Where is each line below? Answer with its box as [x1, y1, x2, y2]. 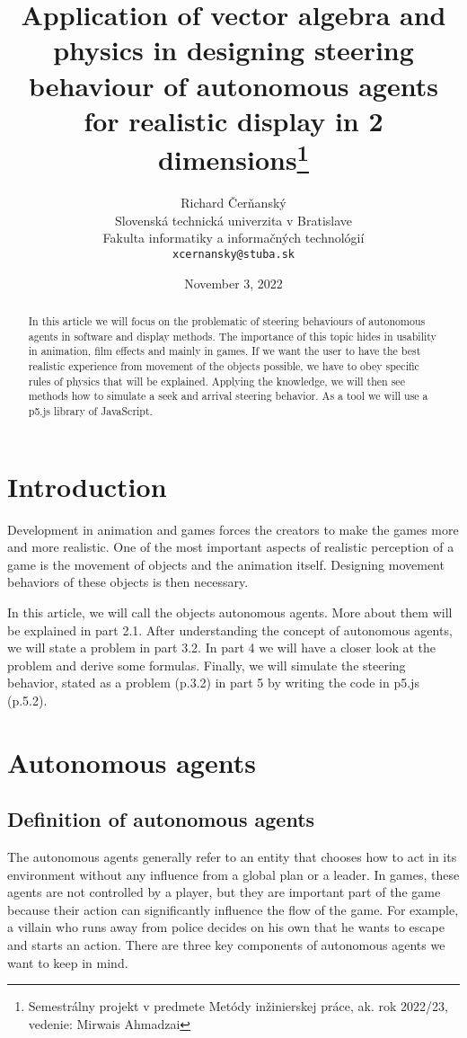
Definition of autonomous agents [7, 805, 315, 833]
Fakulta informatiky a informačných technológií [102, 228, 365, 247]
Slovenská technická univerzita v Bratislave [114, 210, 353, 229]
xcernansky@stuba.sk [172, 247, 295, 261]
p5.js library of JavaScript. [28, 403, 153, 418]
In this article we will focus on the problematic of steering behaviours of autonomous [28, 314, 426, 329]
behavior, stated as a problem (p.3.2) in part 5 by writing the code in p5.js [7, 673, 419, 692]
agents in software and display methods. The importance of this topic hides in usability [28, 328, 436, 343]
